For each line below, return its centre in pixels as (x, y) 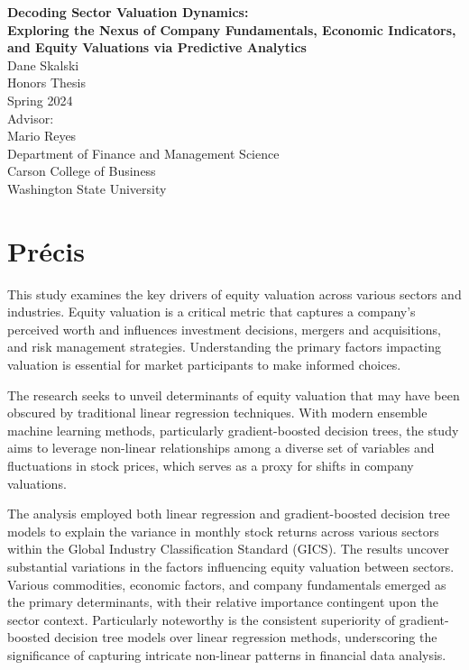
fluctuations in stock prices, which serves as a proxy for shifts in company (211, 465)
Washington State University (87, 188)
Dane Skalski (43, 64)
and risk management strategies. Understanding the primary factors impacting (224, 347)
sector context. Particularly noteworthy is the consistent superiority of (202, 619)
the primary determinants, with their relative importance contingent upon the (223, 602)
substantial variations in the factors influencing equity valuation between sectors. (231, 566)
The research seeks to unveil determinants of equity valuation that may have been (234, 395)
